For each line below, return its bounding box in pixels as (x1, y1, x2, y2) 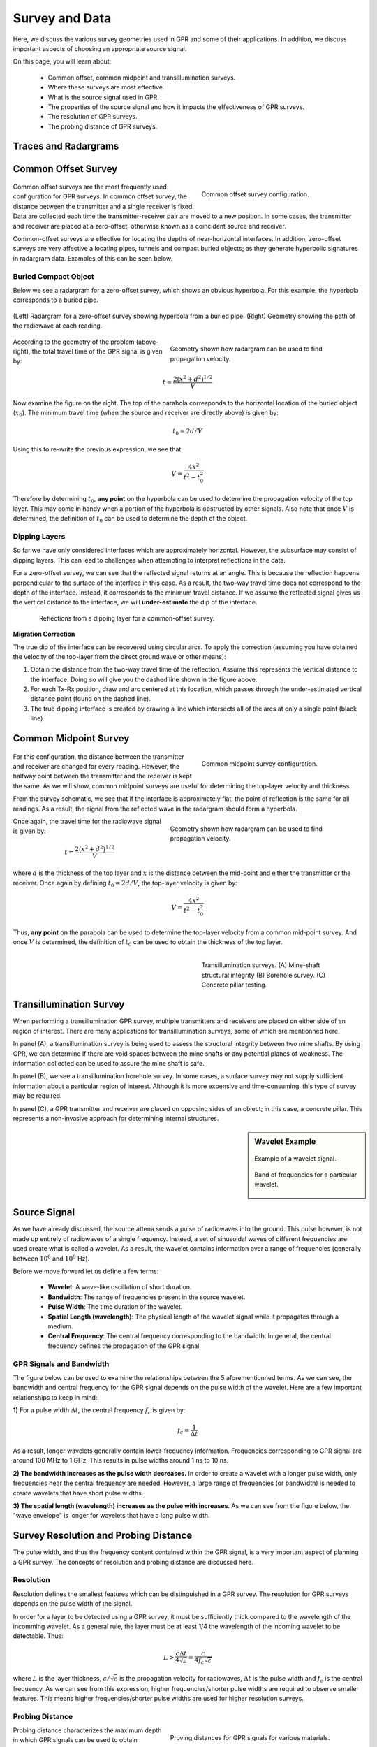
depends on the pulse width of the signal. (13, 1600, 133, 1608)
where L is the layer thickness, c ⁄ (13, 1674, 110, 1683)
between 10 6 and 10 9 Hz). (13, 1253, 90, 1263)
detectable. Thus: (13, 1632, 64, 1640)
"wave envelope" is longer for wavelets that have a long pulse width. (13, 1512, 210, 1520)
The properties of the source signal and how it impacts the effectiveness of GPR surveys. (47, 102, 305, 111)
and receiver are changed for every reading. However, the (13, 762, 180, 771)
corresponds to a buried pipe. (13, 296, 99, 304)
